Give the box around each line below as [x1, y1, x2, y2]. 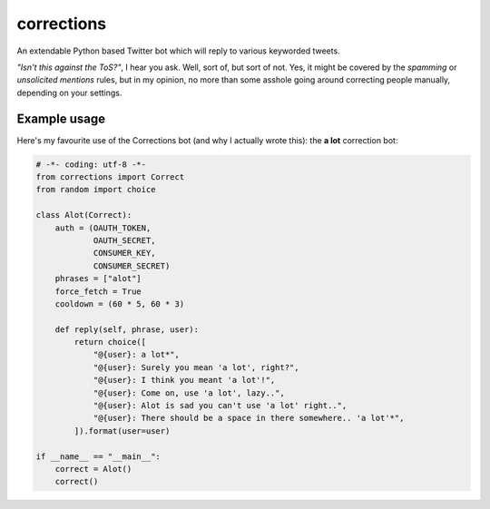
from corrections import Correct [35, 172, 185, 181]
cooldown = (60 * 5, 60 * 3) [54, 299, 185, 308]
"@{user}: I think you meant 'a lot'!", [93, 375, 276, 386]
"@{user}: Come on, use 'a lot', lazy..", [93, 387, 285, 398]
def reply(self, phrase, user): [54, 324, 200, 335]
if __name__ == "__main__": [35, 451, 161, 462]
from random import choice [35, 184, 156, 195]
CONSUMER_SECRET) [93, 260, 171, 271]
